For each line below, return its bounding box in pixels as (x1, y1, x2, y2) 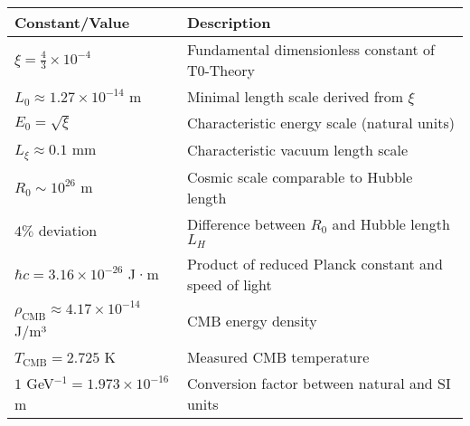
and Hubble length (332, 213, 450, 234)
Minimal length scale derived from (186, 86, 404, 107)
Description (186, 12, 271, 33)
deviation (38, 220, 98, 241)
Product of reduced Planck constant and (186, 252, 443, 274)
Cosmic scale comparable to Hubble (186, 166, 413, 187)
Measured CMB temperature (186, 346, 370, 368)
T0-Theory (186, 60, 256, 80)
